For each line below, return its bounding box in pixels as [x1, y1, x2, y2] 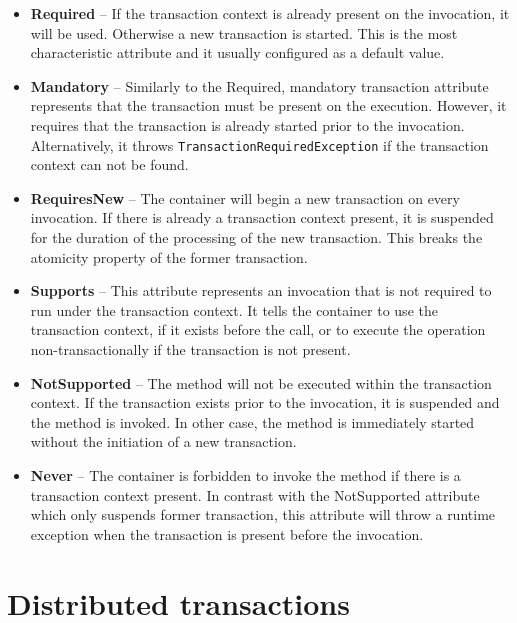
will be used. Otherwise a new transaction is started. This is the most [30, 22, 458, 43]
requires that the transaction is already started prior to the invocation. [30, 114, 465, 135]
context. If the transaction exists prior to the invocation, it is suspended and [30, 392, 500, 413]
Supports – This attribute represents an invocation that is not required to [30, 280, 492, 301]
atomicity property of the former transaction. [30, 246, 308, 267]
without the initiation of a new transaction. [30, 431, 297, 452]
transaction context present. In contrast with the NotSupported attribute [30, 484, 480, 505]
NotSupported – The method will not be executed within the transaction [30, 372, 492, 393]
